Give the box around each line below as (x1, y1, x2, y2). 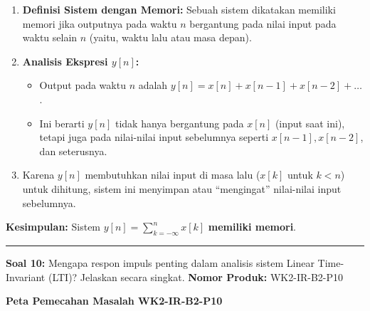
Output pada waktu (39, 78, 126, 93)
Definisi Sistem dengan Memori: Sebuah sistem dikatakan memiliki (22, 2, 336, 16)
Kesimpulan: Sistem (6, 219, 101, 234)
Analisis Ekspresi (22, 53, 108, 68)
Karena (22, 167, 55, 182)
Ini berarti (39, 115, 85, 130)
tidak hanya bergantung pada (115, 115, 244, 130)
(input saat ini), (275, 115, 345, 130)
